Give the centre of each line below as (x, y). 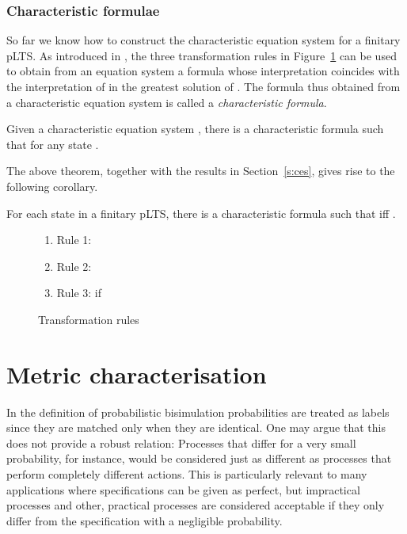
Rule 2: (74, 266)
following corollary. (52, 186)
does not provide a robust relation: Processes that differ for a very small (181, 442)
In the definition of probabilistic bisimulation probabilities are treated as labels (198, 412)
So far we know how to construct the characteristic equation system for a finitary (203, 40)
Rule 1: (74, 240)
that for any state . (53, 144)
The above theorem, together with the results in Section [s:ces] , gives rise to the (201, 171)
